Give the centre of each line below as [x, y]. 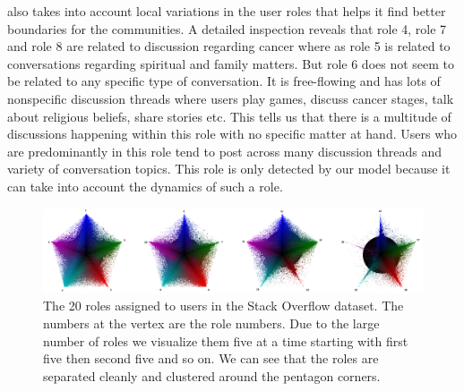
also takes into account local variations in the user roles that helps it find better [227, 11]
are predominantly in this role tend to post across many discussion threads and [224, 151]
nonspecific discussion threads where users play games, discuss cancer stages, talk [231, 98]
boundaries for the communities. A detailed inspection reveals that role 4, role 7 [227, 28]
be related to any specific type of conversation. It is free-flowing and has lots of [224, 81]
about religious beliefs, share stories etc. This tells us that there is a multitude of [229, 116]
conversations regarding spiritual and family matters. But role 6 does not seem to [231, 63]
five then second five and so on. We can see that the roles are [211, 358]
